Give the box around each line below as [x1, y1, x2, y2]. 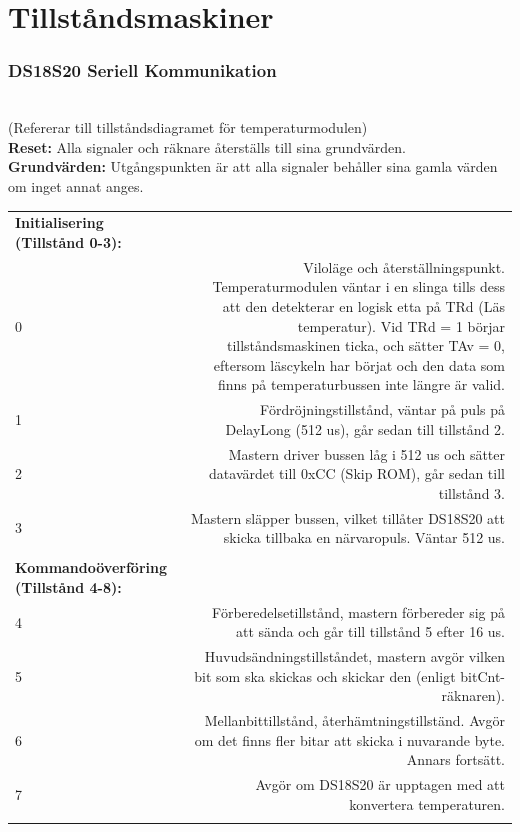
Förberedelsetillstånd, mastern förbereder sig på [212, 601, 505, 622]
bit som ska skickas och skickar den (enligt [194, 665, 456, 686]
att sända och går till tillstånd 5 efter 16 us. [235, 621, 505, 642]
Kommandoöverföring [15, 557, 167, 578]
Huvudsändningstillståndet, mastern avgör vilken [204, 646, 505, 667]
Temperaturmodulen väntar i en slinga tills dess [212, 276, 505, 297]
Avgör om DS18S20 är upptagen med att [255, 774, 505, 795]
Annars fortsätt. [406, 749, 505, 770]
